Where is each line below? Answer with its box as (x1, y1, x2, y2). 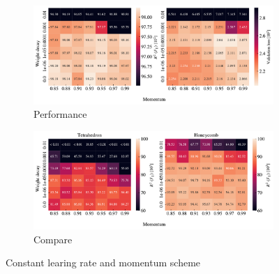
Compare (33, 231, 73, 246)
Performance (33, 107, 87, 121)
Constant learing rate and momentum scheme (6, 255, 201, 270)
